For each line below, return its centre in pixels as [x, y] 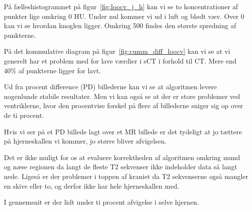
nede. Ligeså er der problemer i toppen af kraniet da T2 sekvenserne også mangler [126, 176]
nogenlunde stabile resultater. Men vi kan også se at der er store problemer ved [122, 96]
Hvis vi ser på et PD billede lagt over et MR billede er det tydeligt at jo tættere [123, 131]
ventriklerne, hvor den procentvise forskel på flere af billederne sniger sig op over [124, 105]
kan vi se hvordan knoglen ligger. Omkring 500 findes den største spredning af [120, 25]
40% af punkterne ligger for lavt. [52, 70]
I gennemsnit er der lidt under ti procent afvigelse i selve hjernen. [101, 202]
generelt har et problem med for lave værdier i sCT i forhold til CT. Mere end [120, 60]
